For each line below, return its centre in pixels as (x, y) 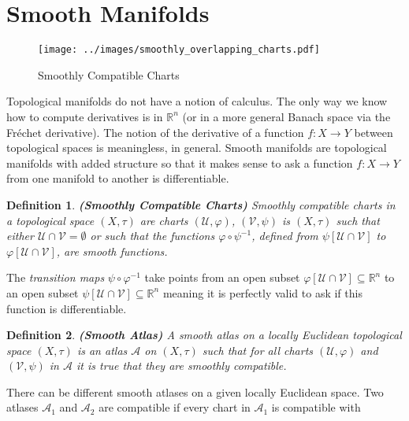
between (374, 132)
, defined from (285, 236)
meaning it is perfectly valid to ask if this (262, 292)
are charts (164, 220)
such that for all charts (258, 350)
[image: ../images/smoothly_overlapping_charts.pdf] (179, 50)
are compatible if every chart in (175, 407)
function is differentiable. (67, 308)
